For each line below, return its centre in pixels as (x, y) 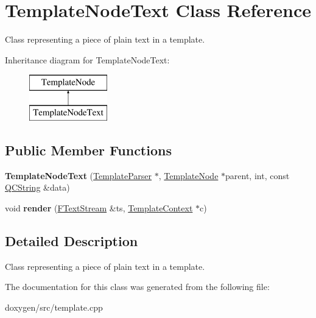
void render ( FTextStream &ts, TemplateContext (99, 207)
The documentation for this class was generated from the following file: (137, 287)
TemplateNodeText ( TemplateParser (79, 175)
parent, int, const (258, 175)
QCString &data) (37, 187)
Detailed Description (72, 240)
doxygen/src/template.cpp (54, 307)
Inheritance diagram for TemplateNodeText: (87, 59)
